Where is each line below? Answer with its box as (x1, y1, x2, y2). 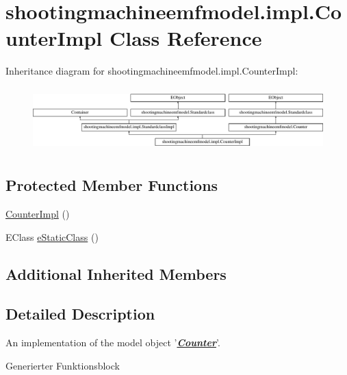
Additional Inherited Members (5, 263, 227, 284)
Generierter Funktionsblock (5, 358, 120, 372)
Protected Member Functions (5, 174, 218, 196)
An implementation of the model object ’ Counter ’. (5, 335, 220, 350)
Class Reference (110, 24, 262, 52)
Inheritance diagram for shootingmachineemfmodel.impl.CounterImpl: (5, 64, 298, 78)
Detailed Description (5, 303, 155, 324)
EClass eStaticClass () (5, 229, 99, 244)
